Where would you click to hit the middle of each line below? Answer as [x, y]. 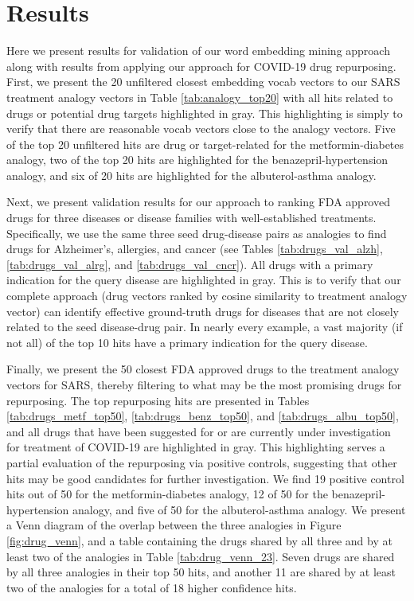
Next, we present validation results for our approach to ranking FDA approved [198, 202]
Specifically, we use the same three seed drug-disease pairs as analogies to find [197, 233]
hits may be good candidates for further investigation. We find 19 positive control [205, 478]
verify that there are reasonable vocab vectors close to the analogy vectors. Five [201, 129]
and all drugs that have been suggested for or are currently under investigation [199, 431]
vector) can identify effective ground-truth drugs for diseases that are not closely [203, 311]
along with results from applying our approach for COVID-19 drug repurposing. [201, 66]
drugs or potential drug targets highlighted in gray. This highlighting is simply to [205, 113]
